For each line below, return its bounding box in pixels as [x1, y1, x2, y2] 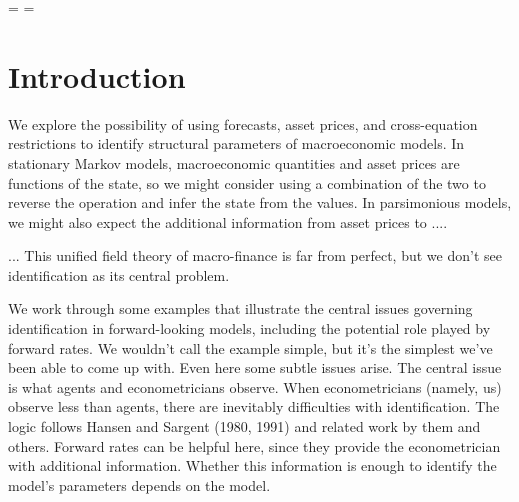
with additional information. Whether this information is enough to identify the [8, 455, 497, 476]
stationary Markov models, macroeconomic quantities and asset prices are [8, 152, 460, 173]
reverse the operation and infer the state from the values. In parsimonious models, [8, 192, 512, 213]
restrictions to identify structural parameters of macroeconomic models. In [8, 133, 465, 154]
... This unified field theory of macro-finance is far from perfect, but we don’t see [8, 245, 502, 266]
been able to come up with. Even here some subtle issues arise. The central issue [8, 357, 502, 378]
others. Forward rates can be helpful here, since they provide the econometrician [8, 435, 501, 456]
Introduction [8, 55, 186, 96]
